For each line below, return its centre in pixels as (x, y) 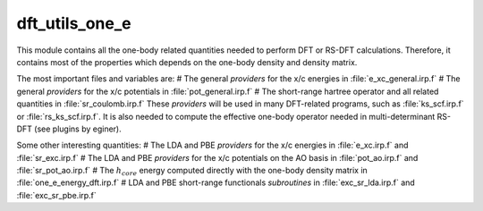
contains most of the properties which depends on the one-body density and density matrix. (187, 62)
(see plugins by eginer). (78, 129)
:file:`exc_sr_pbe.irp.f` (57, 195)
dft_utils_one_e (74, 23)
